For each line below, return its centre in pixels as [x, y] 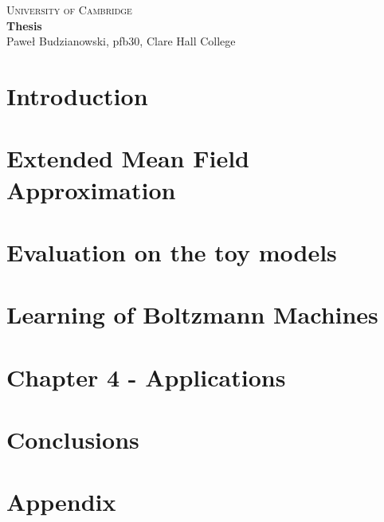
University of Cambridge [69, 10]
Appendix [61, 502]
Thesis [24, 25]
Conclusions [73, 440]
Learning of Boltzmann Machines [192, 314]
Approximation [91, 189]
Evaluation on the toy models [172, 251]
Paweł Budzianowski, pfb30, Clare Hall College [121, 41]
